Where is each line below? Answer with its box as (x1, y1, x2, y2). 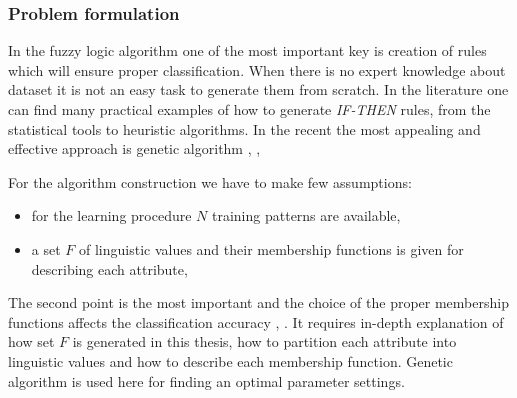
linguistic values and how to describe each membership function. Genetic (8, 350, 453, 371)
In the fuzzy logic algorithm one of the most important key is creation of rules (8, 40, 487, 61)
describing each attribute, (31, 258, 188, 279)
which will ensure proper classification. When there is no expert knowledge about (8, 59, 506, 80)
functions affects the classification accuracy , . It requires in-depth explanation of (8, 311, 504, 332)
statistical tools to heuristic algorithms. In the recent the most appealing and (8, 118, 481, 139)
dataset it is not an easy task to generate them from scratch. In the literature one (8, 79, 509, 100)
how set (8, 331, 55, 352)
